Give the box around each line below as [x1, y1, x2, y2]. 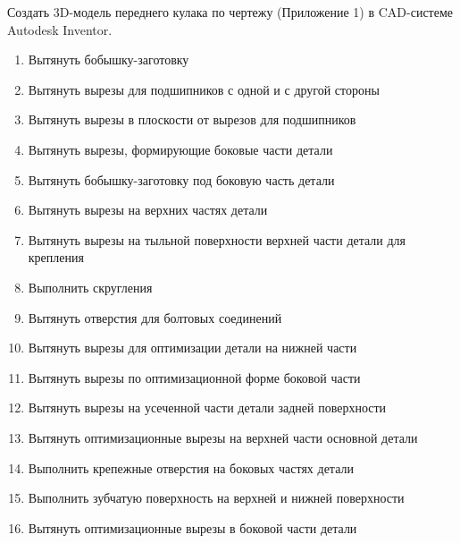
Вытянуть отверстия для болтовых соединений [28, 308, 282, 327]
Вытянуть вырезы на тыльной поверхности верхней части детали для [28, 230, 406, 249]
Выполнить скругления [28, 277, 153, 296]
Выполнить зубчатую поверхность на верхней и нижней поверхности [28, 488, 405, 507]
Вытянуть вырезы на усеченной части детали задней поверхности [28, 398, 387, 417]
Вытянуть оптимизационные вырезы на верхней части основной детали [28, 428, 418, 446]
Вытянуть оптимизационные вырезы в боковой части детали [28, 518, 357, 537]
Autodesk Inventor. [7, 20, 113, 38]
